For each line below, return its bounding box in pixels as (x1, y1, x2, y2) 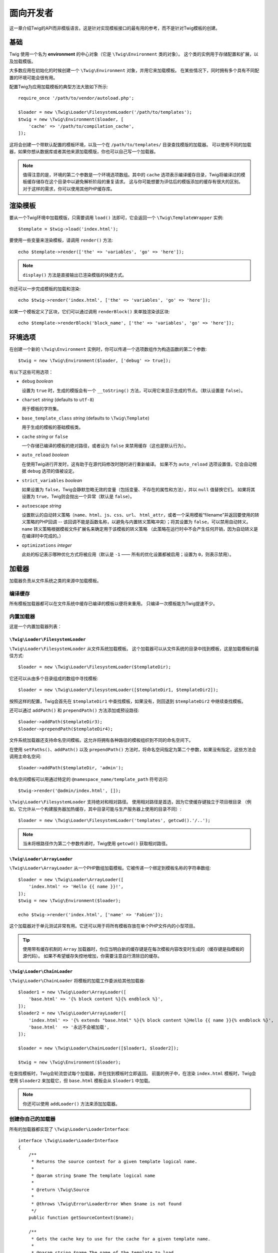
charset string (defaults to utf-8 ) (21, 396, 94, 402)
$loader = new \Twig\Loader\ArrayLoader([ (18, 877, 124, 882)
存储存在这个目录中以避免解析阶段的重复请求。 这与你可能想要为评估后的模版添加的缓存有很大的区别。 (31, 178, 243, 185)
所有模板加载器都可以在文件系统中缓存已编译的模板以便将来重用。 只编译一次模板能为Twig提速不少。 (9, 600, 217, 606)
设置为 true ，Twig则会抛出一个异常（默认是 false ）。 (21, 494, 135, 500)
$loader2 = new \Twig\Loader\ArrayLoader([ (18, 1010, 126, 1016)
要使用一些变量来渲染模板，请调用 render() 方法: (9, 237, 113, 243)
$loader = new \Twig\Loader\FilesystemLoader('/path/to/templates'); (18, 109, 192, 115)
